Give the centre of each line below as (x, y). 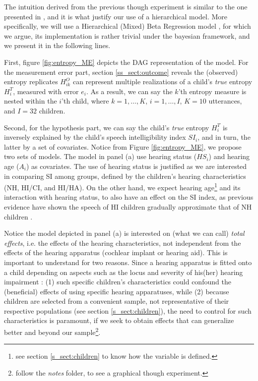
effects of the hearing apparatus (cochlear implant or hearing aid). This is (116, 252)
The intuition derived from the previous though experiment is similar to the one (126, 6)
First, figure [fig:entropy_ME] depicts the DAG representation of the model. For (126, 62)
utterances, (225, 101)
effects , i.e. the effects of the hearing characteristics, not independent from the (123, 243)
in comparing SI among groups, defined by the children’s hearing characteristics (125, 176)
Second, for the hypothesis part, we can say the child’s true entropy (107, 127)
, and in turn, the (224, 137)
